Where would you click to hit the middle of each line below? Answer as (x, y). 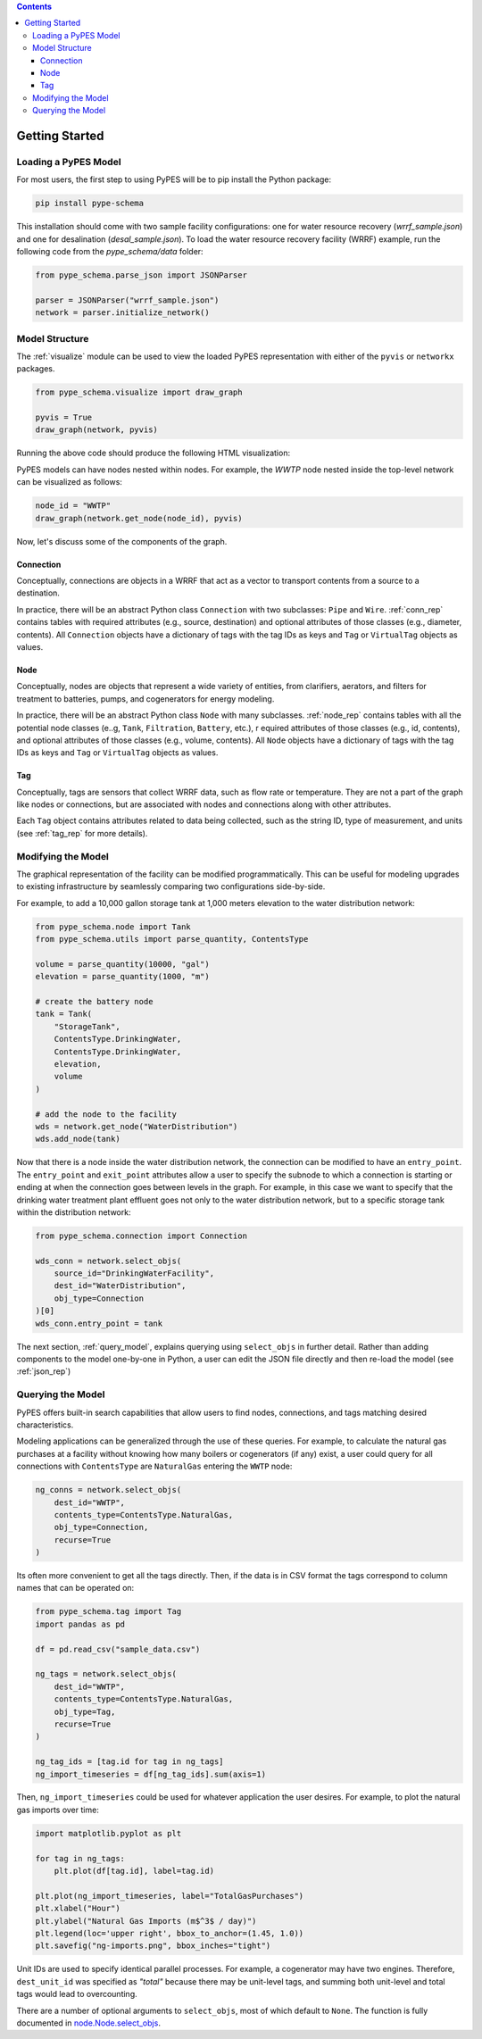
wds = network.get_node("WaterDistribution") (137, 1126)
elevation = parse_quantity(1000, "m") (122, 977)
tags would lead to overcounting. (77, 1994)
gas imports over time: (58, 1810)
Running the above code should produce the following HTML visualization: (153, 453)
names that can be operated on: (75, 1588)
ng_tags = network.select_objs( (106, 1674)
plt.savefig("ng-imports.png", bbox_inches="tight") (153, 1946)
